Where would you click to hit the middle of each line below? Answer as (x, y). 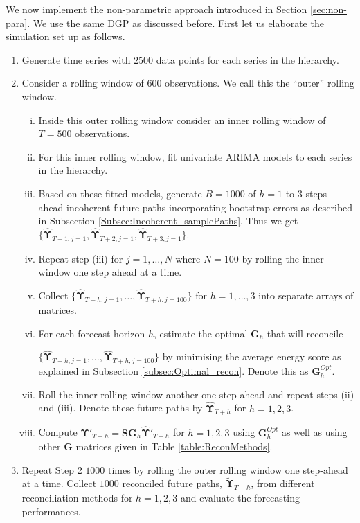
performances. (51, 511)
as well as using (314, 432)
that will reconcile (305, 333)
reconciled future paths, (172, 483)
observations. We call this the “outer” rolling (260, 83)
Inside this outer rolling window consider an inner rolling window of (182, 119)
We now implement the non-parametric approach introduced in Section (156, 9)
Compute (58, 432)
